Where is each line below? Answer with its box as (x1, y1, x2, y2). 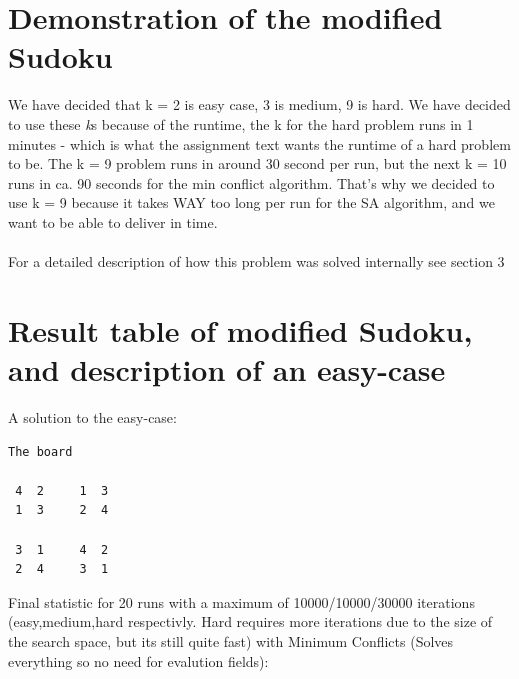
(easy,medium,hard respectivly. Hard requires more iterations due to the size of (8, 611, 493, 632)
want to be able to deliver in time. (8, 211, 218, 232)
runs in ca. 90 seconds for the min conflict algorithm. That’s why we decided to (8, 172, 495, 193)
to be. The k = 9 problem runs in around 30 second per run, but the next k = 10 (8, 153, 507, 174)
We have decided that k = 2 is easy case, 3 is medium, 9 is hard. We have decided (8, 94, 511, 115)
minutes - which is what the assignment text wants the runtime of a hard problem (8, 133, 511, 154)
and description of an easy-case (8, 349, 446, 390)
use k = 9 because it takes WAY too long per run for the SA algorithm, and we (8, 192, 495, 213)
